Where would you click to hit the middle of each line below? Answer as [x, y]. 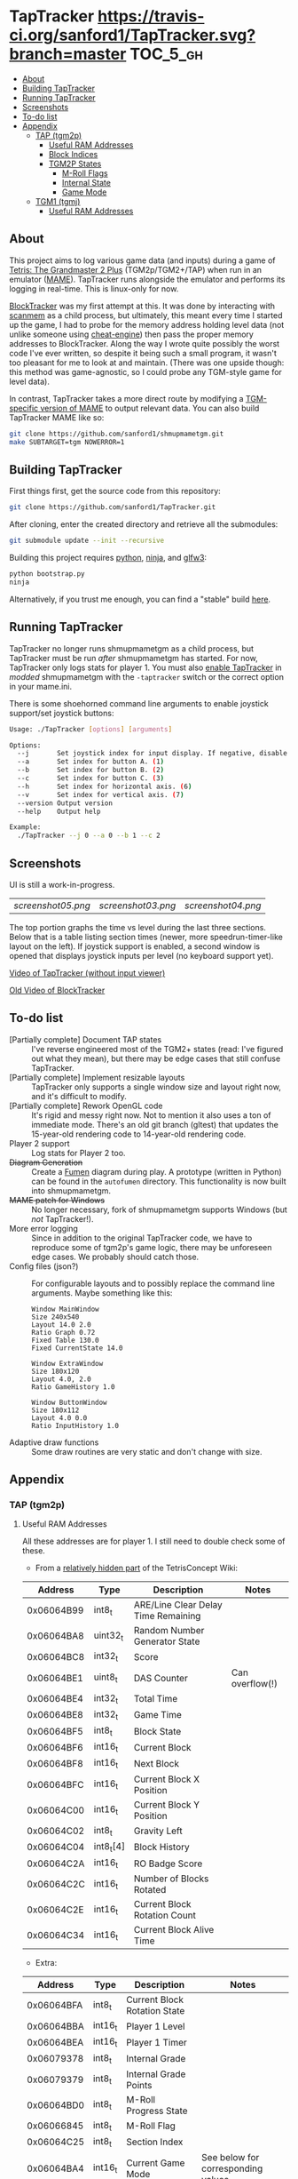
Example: [25, 827]
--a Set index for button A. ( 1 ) [91, 762]
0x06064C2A [55, 1864]
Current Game [155, 2163]
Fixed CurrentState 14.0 [77, 1348]
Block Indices [73, 154]
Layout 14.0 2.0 [61, 1325]
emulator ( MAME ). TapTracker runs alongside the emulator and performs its [147, 279]
